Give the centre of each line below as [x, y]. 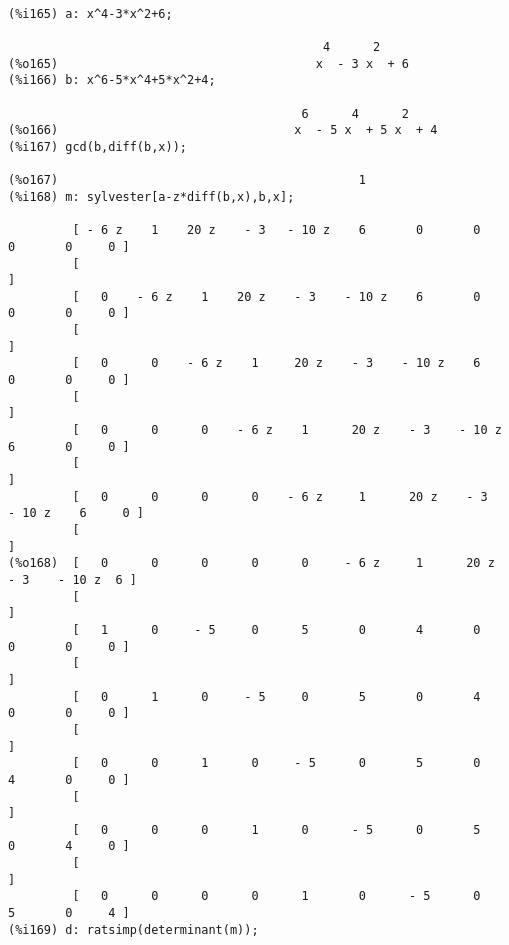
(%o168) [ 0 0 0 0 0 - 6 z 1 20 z [251, 563]
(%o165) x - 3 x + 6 [208, 63]
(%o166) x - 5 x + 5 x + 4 [223, 130]
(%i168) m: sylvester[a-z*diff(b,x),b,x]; [151, 196]
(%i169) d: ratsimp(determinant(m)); [133, 929]
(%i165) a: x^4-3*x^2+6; [90, 13]
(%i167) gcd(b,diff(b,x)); [97, 146]
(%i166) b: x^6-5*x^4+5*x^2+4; [112, 80]
